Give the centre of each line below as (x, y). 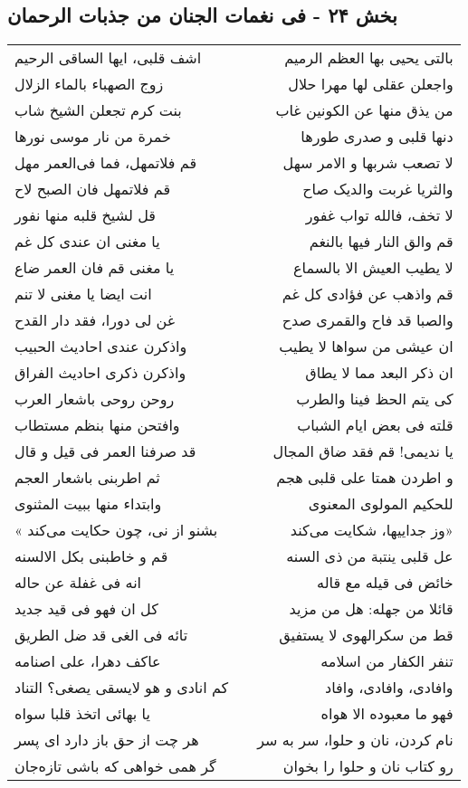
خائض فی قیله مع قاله (385, 583)
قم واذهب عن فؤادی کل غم (368, 294)
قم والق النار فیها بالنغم (381, 242)
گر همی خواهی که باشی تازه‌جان (115, 766)
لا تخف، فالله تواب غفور (379, 215)
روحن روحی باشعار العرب (95, 399)
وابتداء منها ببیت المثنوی (88, 504)
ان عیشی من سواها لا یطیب (366, 347)
